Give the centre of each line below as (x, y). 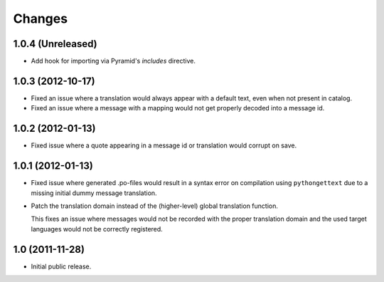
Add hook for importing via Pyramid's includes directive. (113, 61)
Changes (40, 19)
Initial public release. (61, 266)
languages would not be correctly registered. (97, 229)
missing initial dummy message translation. (94, 193)
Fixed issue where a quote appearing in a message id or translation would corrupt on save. (164, 145)
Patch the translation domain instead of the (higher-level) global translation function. (155, 206)
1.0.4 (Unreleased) (55, 44)
